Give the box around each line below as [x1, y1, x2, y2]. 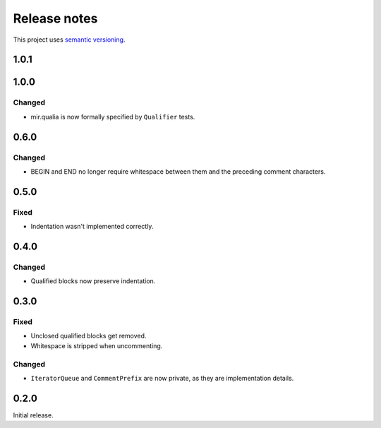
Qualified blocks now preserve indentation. [30, 277, 156, 285]
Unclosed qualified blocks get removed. [30, 332, 147, 340]
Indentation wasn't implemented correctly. [30, 222, 154, 231]
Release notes [13, 11, 98, 26]
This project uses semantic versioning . [13, 35, 126, 44]
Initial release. [13, 410, 54, 420]
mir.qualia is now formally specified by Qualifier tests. [30, 112, 195, 121]
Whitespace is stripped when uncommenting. [30, 341, 163, 350]
